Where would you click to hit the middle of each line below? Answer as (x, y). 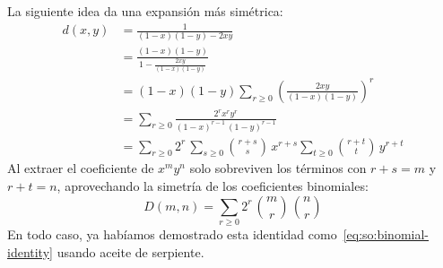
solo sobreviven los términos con (278, 168)
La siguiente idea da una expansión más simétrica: (145, 11)
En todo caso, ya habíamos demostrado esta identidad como (172, 233)
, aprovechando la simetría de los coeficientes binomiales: (213, 186)
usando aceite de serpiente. (130, 251)
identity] (30, 251)
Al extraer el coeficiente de (81, 168)
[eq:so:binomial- (386, 233)
